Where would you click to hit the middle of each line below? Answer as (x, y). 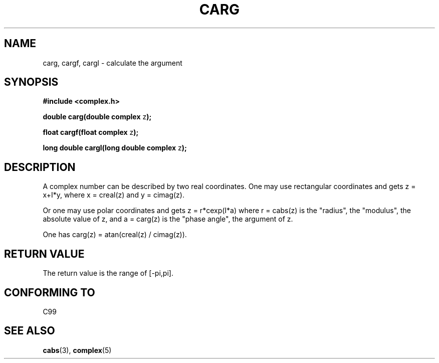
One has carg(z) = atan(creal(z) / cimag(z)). (115, 235)
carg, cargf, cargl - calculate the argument (113, 63)
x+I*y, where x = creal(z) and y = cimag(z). (114, 195)
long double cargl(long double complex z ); (115, 148)
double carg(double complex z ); (97, 117)
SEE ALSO (30, 331)
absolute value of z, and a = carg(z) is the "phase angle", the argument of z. (168, 219)
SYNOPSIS (31, 82)
